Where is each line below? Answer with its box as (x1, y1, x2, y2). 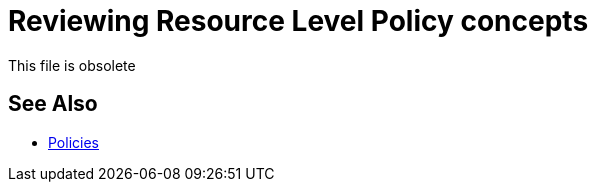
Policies (48, 133, 99, 151)
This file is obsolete (8, 56, 136, 74)
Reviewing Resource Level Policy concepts (8, 4, 589, 38)
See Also (8, 91, 98, 117)
